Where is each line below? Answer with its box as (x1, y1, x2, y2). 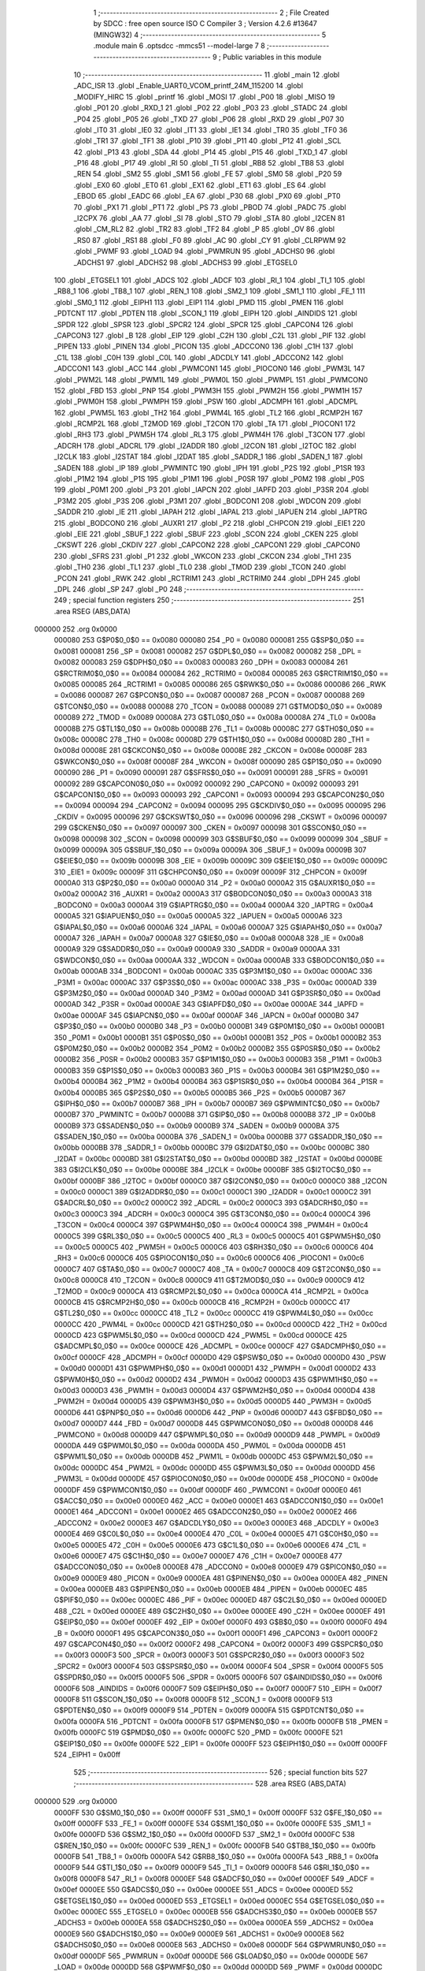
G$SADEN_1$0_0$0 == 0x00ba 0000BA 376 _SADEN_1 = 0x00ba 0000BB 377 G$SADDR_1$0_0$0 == (54, 1132, 383, 1142)
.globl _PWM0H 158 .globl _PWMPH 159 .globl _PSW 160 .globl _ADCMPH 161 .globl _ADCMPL (54, 397, 358, 406)
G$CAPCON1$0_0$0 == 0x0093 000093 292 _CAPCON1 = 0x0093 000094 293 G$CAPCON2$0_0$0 (54, 789, 385, 799)
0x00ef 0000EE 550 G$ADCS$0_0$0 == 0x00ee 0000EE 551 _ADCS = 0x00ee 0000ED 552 (54, 1885, 353, 1895)
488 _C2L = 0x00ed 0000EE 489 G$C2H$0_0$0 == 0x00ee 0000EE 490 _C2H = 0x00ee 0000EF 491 (54, 1606, 386, 1615)
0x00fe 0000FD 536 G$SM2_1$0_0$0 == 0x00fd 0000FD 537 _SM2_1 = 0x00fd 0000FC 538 (54, 1830, 356, 1839)
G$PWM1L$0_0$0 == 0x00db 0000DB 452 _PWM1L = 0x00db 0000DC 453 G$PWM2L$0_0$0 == (54, 1451, 374, 1462)
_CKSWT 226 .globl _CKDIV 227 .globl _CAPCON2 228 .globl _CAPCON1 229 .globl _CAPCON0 (54, 540, 360, 550)
